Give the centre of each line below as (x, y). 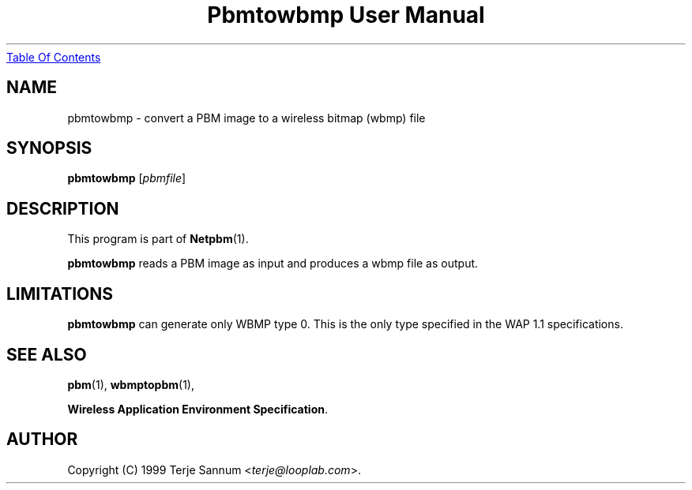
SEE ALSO (47, 354)
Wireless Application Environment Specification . (197, 409)
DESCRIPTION (63, 208)
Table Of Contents (54, 57)
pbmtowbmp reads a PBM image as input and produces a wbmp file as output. (273, 264)
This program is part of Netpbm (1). (158, 239)
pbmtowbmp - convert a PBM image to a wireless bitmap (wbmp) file (246, 118)
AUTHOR (42, 440)
